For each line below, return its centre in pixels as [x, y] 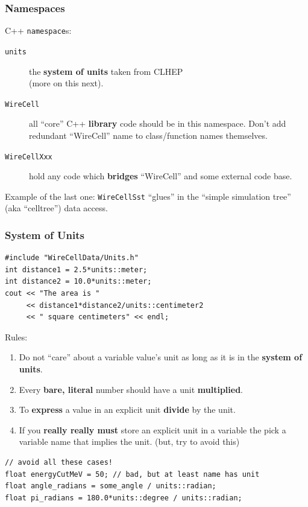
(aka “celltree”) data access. [56, 208]
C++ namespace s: [38, 30]
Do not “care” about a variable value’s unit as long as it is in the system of [161, 357]
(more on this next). [66, 83]
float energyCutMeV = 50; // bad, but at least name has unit [132, 474]
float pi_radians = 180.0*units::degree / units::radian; [124, 498]
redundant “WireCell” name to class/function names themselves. [148, 135]
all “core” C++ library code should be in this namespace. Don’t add [158, 123]
